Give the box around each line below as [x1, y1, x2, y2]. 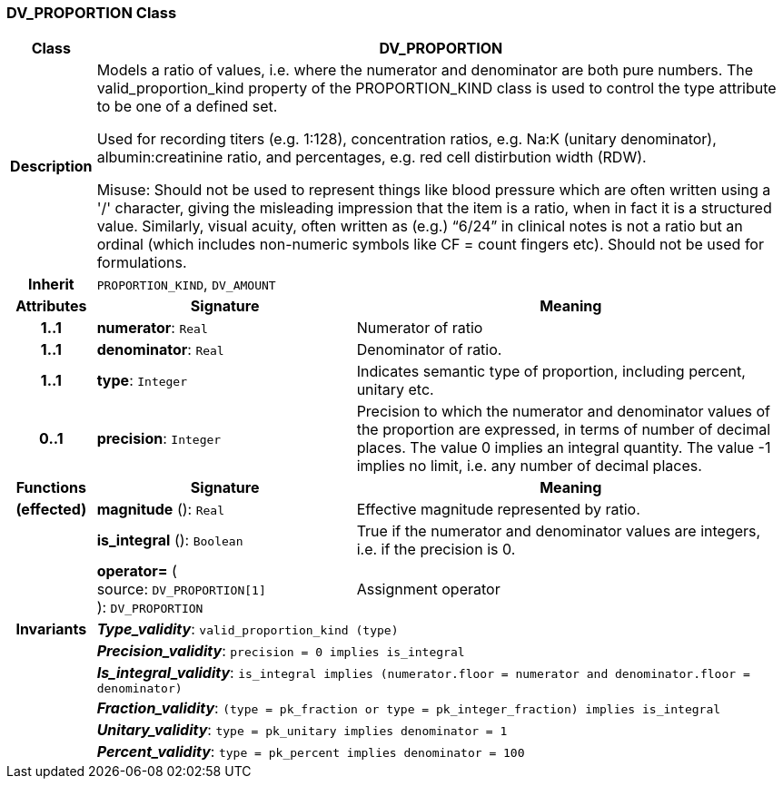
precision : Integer [96, 429, 222, 448]
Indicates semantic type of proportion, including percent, [356, 362, 746, 381]
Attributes [15, 297, 87, 316]
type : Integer [96, 371, 188, 390]
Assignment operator [356, 580, 501, 599]
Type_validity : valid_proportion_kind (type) [96, 620, 399, 639]
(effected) [15, 500, 87, 519]
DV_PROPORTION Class [6, 4, 177, 22]
